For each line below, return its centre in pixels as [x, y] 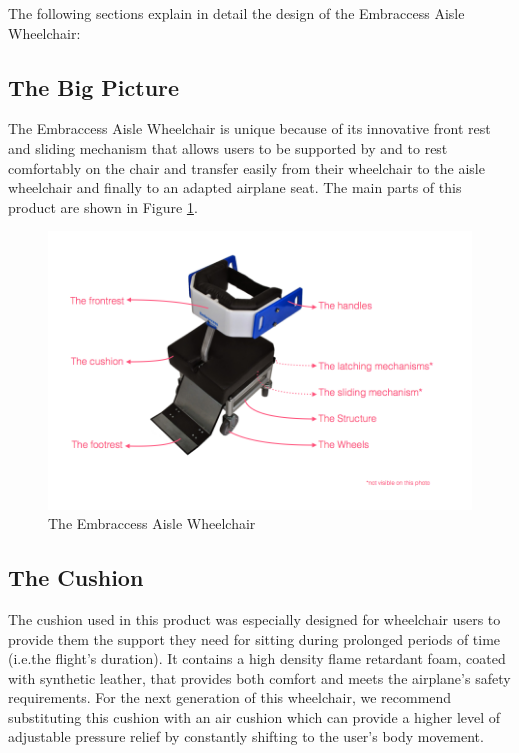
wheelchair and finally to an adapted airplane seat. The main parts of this [235, 187]
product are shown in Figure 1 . [103, 206]
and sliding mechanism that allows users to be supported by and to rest [228, 147]
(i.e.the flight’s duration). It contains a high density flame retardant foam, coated [257, 658]
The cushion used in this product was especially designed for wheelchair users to [254, 618]
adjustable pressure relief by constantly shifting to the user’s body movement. [246, 736]
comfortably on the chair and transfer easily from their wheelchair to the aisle [246, 167]
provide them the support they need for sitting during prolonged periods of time [254, 638]
